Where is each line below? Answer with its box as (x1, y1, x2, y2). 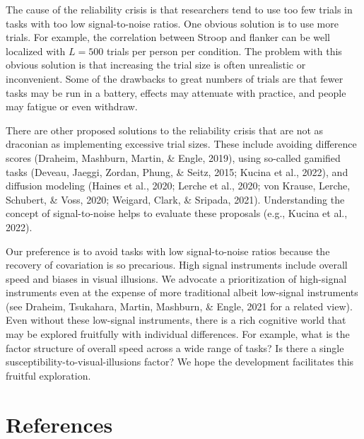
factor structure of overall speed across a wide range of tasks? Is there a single (6, 340, 344, 355)
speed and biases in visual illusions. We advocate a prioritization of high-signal (6, 271, 347, 286)
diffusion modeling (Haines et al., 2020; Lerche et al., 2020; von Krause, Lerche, (6, 178, 351, 193)
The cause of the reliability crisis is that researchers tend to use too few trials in (6, 2, 353, 16)
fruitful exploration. (6, 368, 91, 382)
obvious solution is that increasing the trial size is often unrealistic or (6, 57, 306, 72)
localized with (6, 43, 66, 58)
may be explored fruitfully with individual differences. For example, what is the (6, 327, 350, 341)
